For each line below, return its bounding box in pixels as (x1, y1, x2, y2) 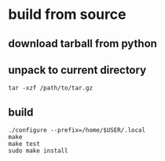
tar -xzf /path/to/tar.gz (8, 84, 93, 92)
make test (8, 140, 41, 148)
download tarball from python (8, 37, 157, 50)
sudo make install (8, 147, 68, 155)
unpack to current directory (8, 63, 147, 76)
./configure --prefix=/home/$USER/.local (8, 126, 146, 134)
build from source (8, 5, 126, 24)
